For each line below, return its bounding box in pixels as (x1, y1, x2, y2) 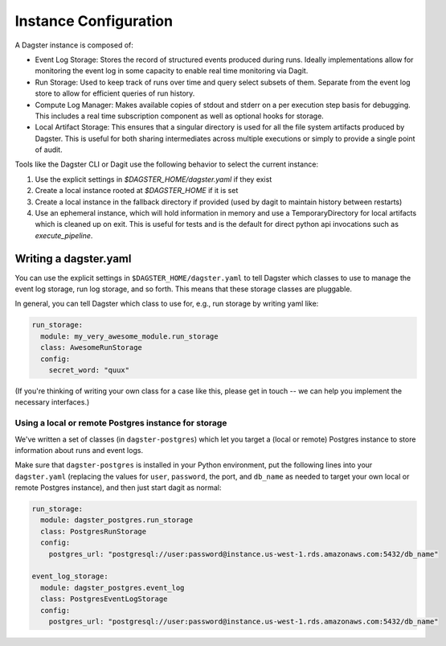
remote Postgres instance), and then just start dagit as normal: (14, 483, 222, 492)
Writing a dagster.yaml (14, 252, 132, 265)
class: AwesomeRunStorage (40, 343, 142, 352)
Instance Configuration (14, 12, 173, 30)
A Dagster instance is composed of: (14, 40, 134, 50)
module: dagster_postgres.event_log (40, 583, 185, 592)
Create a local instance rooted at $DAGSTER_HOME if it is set (35, 186, 239, 195)
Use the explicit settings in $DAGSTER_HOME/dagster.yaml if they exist (35, 174, 272, 184)
